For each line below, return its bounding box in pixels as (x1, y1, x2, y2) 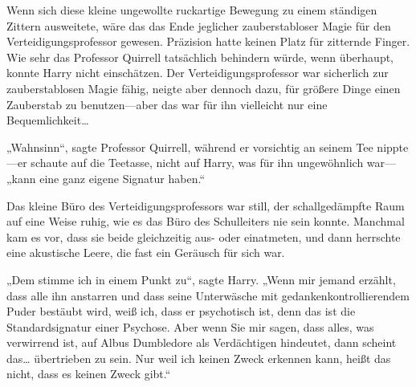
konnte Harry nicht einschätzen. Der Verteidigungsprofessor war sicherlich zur (6, 64, 389, 81)
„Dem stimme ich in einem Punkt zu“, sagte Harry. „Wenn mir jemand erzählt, (6, 271, 396, 287)
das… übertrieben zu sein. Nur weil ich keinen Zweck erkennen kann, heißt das (6, 349, 391, 366)
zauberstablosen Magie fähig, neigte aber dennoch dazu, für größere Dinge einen (6, 79, 401, 96)
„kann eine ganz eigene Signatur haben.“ (6, 169, 206, 186)
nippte (377, 138, 409, 155)
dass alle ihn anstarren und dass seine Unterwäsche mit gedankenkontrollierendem (6, 287, 410, 303)
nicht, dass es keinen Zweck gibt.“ (6, 365, 171, 382)
